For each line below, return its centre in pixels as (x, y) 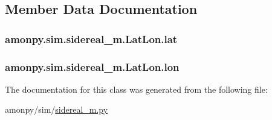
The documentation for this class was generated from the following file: (136, 89)
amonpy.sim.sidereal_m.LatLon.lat (91, 38)
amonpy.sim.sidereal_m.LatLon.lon (92, 66)
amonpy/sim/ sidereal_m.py (57, 109)
